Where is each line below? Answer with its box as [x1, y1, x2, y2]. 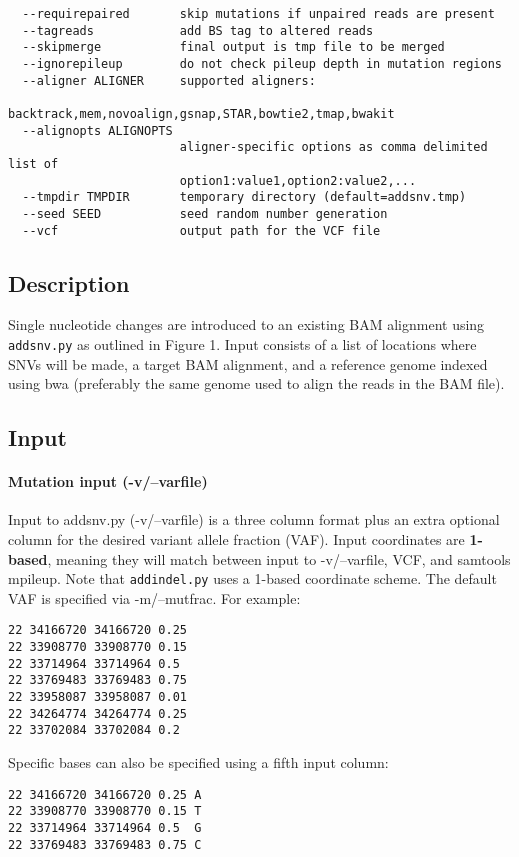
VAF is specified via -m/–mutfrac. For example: [8, 587, 301, 608]
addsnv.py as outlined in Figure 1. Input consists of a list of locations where [8, 333, 477, 354]
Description [8, 267, 130, 298]
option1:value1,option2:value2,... [179, 173, 417, 188]
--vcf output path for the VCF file [22, 223, 381, 238]
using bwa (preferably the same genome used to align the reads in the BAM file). [8, 373, 505, 394]
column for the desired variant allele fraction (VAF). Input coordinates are [8, 529, 465, 549]
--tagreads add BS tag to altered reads [22, 23, 374, 38]
